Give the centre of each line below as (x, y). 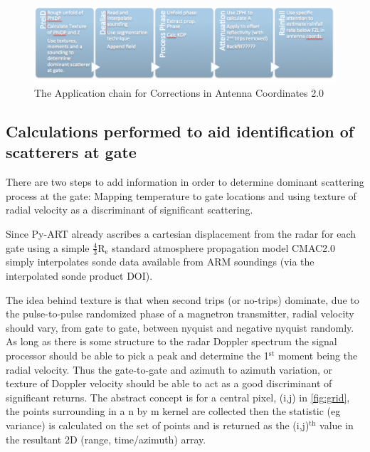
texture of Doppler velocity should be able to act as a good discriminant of (169, 383)
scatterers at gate (71, 152)
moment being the (318, 356)
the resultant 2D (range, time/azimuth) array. (106, 439)
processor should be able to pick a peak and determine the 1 (137, 356)
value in (337, 425)
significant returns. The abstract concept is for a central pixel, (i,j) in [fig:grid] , (178, 397)
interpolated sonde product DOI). (79, 276)
